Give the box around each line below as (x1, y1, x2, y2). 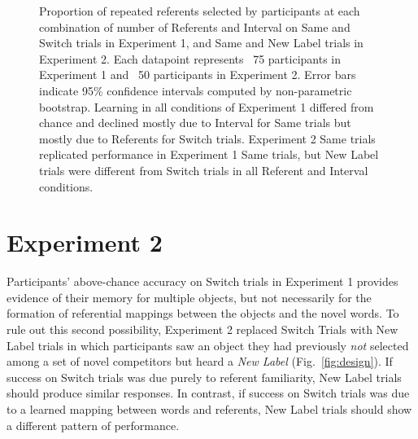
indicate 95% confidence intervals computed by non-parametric (39, 81, 352, 99)
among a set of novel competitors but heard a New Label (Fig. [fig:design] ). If (7, 353, 393, 370)
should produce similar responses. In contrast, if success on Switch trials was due (7, 384, 410, 402)
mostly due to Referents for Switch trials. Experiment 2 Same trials (39, 130, 376, 147)
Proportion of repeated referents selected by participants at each (39, 2, 360, 19)
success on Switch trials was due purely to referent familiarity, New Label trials (7, 368, 402, 385)
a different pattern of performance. (7, 416, 180, 433)
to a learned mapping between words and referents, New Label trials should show (7, 401, 412, 417)
